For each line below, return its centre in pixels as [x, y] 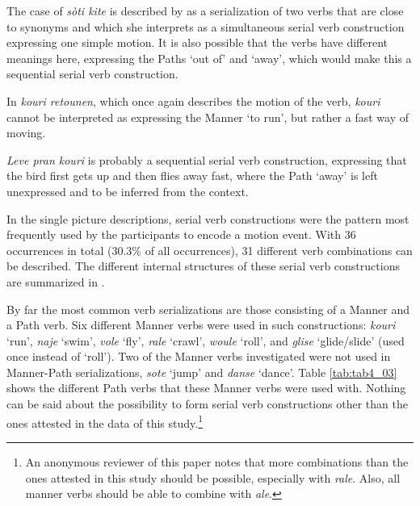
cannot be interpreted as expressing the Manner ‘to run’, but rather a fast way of [208, 117]
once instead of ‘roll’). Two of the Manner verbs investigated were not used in [199, 356]
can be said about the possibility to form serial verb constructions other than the [207, 404]
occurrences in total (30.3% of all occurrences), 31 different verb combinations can [210, 250]
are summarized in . [56, 281]
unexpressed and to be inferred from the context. [128, 191]
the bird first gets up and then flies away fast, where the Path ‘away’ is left [192, 176]
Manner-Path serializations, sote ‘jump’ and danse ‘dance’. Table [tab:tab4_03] [202, 372]
